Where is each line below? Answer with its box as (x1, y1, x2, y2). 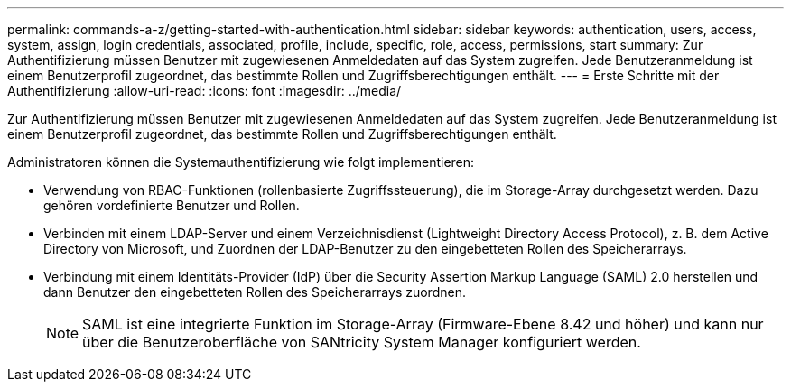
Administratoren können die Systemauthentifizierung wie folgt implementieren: (7, 154, 475, 170)
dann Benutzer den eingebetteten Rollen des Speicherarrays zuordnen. (43, 284, 466, 300)
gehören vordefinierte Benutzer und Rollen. (43, 198, 300, 213)
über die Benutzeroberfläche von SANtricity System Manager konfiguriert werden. (82, 333, 641, 351)
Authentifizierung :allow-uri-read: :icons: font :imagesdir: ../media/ (7, 83, 402, 98)
